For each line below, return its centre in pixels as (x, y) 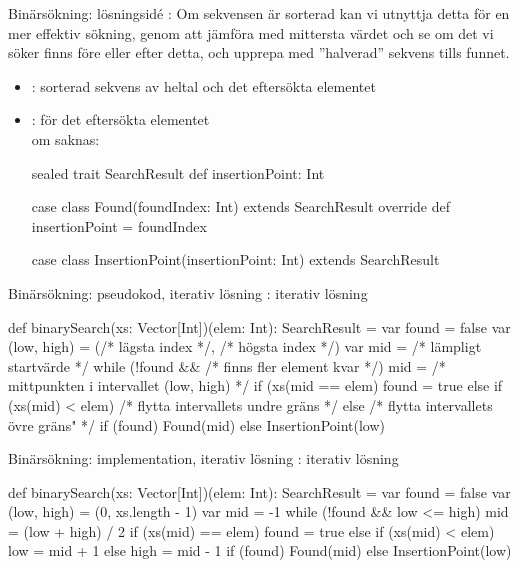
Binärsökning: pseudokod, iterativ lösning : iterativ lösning (188, 292)
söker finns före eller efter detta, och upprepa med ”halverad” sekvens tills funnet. (259, 52)
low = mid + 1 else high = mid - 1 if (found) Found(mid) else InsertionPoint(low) (260, 550)
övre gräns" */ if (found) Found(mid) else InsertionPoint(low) (197, 424)
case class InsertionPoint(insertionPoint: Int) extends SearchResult (235, 259)
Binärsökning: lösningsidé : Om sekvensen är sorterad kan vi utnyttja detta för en (259, 13)
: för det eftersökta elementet (120, 119)
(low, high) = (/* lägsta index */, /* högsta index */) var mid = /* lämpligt (245, 346)
